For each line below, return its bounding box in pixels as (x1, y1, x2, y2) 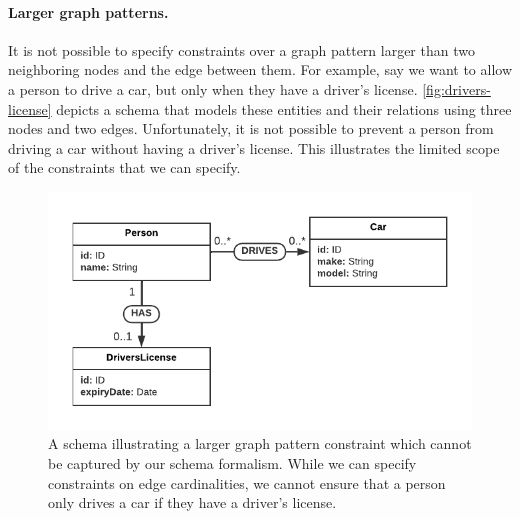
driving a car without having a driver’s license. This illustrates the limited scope (8, 137, 500, 158)
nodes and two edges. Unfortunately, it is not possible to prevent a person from (8, 118, 494, 139)
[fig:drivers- (422, 78, 491, 99)
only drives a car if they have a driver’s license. (48, 492, 337, 513)
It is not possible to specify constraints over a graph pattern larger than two (8, 39, 475, 60)
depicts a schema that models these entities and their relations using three (56, 98, 512, 119)
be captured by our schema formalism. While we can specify (48, 453, 417, 474)
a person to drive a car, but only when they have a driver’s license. (8, 78, 418, 99)
